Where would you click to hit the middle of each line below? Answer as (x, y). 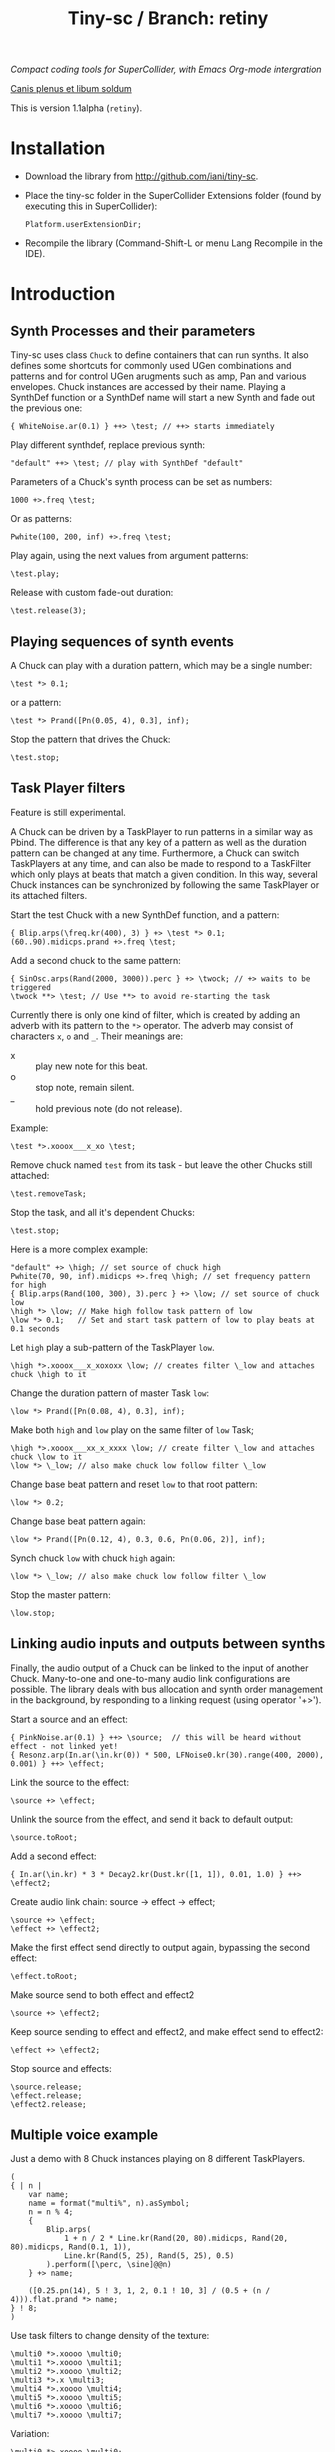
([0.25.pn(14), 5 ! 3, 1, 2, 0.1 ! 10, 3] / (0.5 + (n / (149, 2291)
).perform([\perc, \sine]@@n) (109, 2265)
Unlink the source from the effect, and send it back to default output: (152, 1819)
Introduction (63, 294)
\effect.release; (46, 2095)
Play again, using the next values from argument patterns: (129, 556)
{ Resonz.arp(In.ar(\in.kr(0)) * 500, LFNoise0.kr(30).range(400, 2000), (167, 1755)
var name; (49, 2195)
